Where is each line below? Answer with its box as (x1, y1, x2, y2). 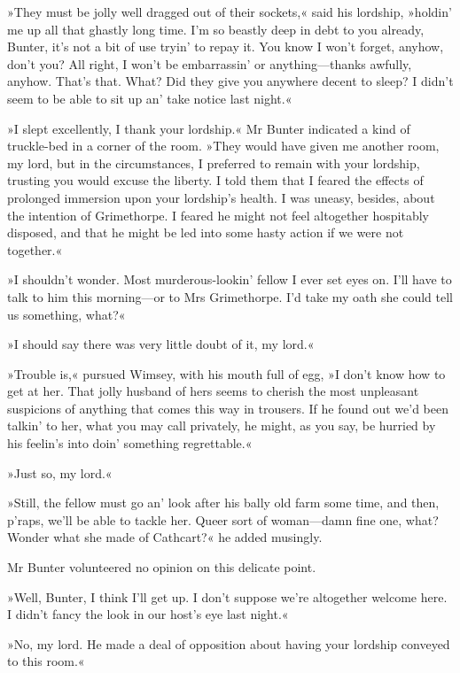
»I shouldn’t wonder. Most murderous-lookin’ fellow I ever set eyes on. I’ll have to (7, 270, 452, 289)
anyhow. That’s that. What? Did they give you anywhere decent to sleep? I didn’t (7, 72, 454, 90)
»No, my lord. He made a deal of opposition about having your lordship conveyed (7, 634, 450, 653)
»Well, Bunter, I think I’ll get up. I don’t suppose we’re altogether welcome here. (7, 587, 448, 606)
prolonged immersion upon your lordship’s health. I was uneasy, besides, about (7, 188, 435, 206)
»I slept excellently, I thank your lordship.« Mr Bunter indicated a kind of (7, 119, 410, 137)
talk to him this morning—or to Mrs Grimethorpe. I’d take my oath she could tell (7, 287, 453, 306)
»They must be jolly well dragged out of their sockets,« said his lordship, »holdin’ (7, 3, 452, 20)
